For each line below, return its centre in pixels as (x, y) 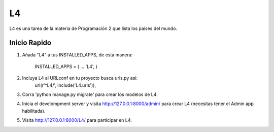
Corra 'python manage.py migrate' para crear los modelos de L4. (90, 94)
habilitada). (34, 111)
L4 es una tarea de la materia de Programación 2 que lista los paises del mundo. (93, 28)
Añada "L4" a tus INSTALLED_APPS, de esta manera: (77, 55)
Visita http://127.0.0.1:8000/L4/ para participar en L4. (77, 120)
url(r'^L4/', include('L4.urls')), (65, 85)
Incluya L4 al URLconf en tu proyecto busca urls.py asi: (80, 78)
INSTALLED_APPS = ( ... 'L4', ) (66, 67)
